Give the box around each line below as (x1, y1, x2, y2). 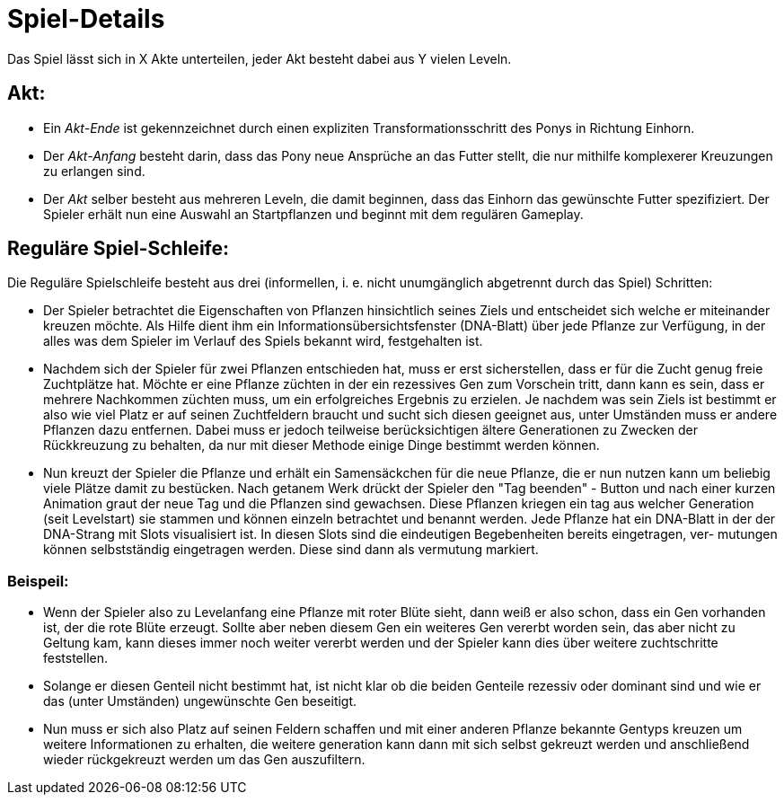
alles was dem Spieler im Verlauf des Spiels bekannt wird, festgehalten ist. (43, 333, 483, 349)
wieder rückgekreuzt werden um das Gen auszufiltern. (43, 752, 366, 768)
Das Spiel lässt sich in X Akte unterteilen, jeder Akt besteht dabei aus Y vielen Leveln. (7, 50, 512, 66)
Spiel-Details (7, 4, 165, 34)
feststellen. (43, 650, 109, 666)
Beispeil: (7, 571, 69, 590)
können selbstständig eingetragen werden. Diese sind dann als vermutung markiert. (43, 542, 539, 558)
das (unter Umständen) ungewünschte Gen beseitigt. (43, 693, 357, 709)
